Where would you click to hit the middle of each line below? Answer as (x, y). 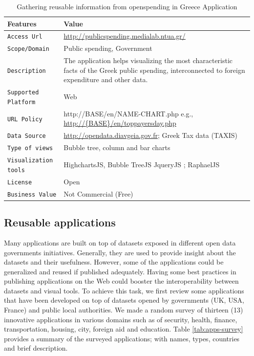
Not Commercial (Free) (98, 193)
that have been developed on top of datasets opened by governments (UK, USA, (124, 300)
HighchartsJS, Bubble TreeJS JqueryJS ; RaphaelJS (142, 164)
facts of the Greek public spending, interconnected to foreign (154, 70)
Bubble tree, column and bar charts (117, 147)
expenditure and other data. (106, 79)
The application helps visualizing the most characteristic (148, 60)
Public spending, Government (108, 48)
